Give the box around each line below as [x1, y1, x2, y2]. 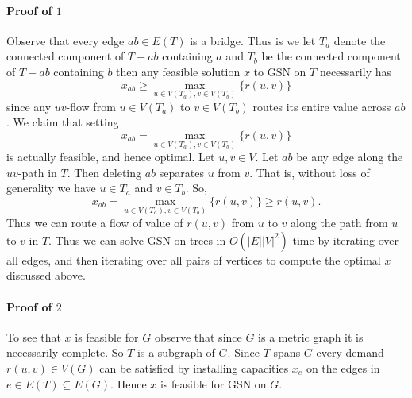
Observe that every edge [6, 32, 125, 48]
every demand [316, 344, 384, 361]
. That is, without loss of [249, 164, 370, 180]
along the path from [291, 214, 388, 231]
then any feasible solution [116, 63, 241, 79]
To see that [6, 328, 61, 345]
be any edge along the [296, 149, 403, 165]
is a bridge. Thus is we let [190, 32, 316, 48]
